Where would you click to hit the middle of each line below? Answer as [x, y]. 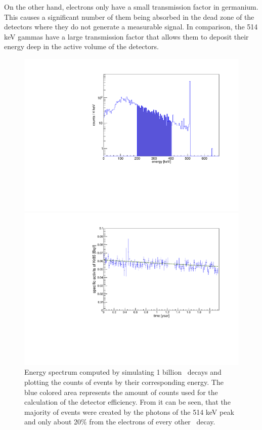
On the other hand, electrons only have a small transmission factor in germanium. [131, 7]
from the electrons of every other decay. [152, 422]
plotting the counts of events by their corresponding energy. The [124, 382]
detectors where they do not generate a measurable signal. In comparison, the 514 [131, 27]
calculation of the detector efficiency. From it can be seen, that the [127, 402]
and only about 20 [53, 422]
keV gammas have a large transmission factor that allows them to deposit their [126, 36]
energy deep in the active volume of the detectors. [81, 46]
